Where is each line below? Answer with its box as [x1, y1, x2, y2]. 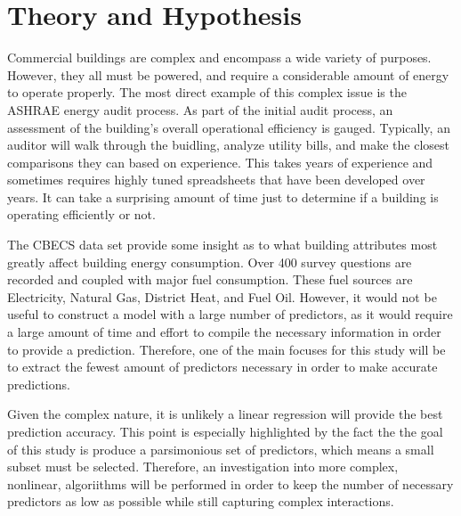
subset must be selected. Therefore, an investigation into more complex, [7, 457, 399, 476]
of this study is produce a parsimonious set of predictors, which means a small [7, 439, 434, 458]
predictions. [7, 374, 70, 393]
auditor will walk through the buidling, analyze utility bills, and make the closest [7, 135, 449, 154]
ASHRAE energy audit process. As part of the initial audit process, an [7, 100, 393, 119]
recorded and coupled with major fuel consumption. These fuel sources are [7, 270, 413, 289]
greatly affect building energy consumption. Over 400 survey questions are [7, 252, 412, 271]
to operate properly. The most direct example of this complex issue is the [7, 83, 407, 102]
